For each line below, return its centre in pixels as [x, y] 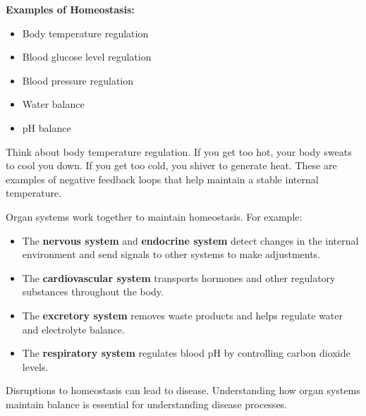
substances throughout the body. [93, 292]
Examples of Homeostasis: [70, 9]
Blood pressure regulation [78, 80]
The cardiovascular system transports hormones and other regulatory [179, 277]
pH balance [47, 127]
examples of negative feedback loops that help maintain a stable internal [162, 179]
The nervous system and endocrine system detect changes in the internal [190, 240]
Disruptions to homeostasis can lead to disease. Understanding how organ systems [183, 390]
